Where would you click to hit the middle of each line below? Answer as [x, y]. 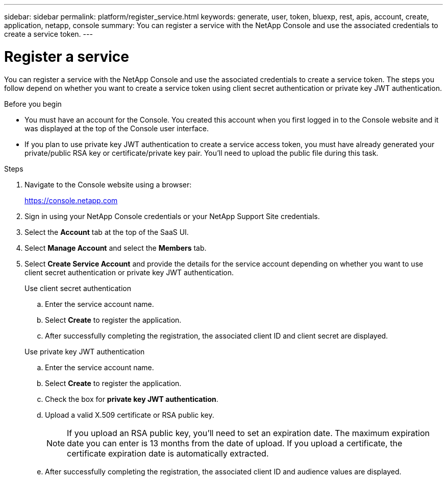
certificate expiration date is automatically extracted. [168, 453]
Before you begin [33, 104]
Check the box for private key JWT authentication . [132, 399]
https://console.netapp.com [71, 200]
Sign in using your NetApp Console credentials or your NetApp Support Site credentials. [172, 216]
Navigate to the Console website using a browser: [108, 184]
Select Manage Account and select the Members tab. [116, 248]
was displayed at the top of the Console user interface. [117, 128]
